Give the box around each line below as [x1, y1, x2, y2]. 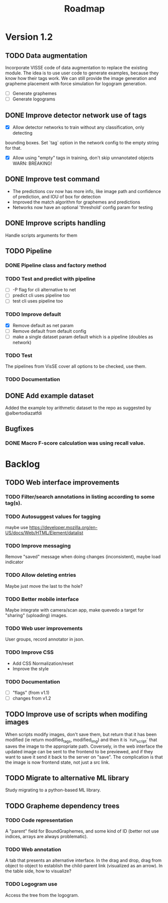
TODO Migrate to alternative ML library [5, 774, 129, 782]
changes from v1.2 [12, 695, 51, 701]
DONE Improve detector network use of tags [5, 111, 147, 120]
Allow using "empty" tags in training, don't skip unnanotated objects [12, 155, 154, 161]
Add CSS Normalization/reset [12, 660, 74, 666]
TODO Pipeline [5, 247, 52, 255]
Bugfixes [5, 425, 34, 433]
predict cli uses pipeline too [12, 292, 70, 298]
